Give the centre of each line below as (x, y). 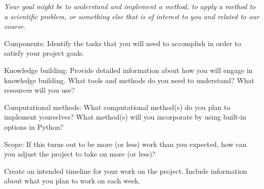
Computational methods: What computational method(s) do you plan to (117, 107)
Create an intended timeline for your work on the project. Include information (126, 171)
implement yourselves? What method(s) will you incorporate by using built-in (125, 117)
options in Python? (34, 126)
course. (15, 26)
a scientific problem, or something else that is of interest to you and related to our (132, 16)
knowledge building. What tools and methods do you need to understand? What (129, 80)
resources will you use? (40, 90)
